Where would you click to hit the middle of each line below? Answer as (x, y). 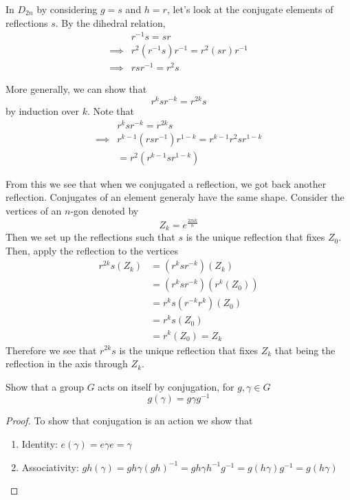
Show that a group (45, 386)
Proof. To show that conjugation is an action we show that (129, 421)
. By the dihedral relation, (110, 22)
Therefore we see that (51, 350)
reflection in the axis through (67, 363)
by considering (67, 9)
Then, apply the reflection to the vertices (92, 250)
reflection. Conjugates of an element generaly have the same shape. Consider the (175, 197)
